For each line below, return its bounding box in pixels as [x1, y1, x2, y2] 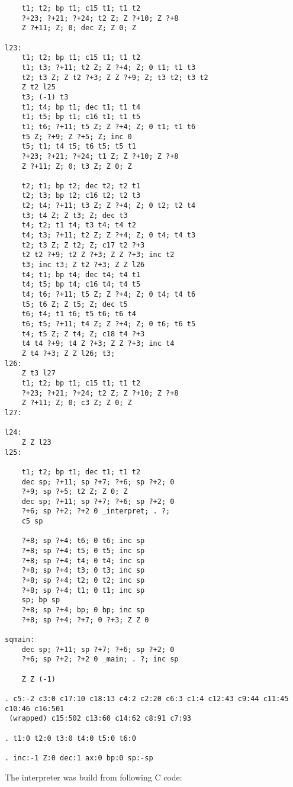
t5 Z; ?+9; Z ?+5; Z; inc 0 [21, 132, 132, 141]
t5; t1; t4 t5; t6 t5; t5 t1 [21, 142, 136, 151]
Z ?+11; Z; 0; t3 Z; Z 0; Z [21, 162, 132, 171]
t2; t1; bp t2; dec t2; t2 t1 [21, 181, 141, 190]
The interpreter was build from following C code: [5, 770, 182, 783]
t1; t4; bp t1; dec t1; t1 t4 [21, 102, 141, 111]
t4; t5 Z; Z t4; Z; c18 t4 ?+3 [21, 329, 145, 338]
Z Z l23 [21, 438, 51, 446]
